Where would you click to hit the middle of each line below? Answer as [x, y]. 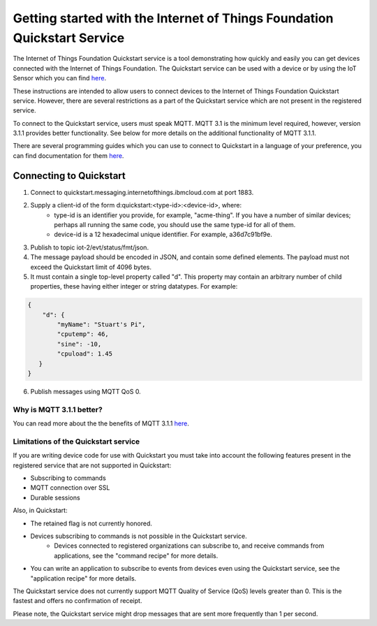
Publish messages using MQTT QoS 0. [86, 391]
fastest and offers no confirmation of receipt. [77, 601]
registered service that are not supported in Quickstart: [92, 465]
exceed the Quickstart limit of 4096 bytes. [91, 267]
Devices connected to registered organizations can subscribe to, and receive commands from [189, 546]
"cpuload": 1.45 [85, 354]
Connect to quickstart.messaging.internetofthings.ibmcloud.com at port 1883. [142, 192]
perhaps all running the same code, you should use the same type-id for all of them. [175, 224]
